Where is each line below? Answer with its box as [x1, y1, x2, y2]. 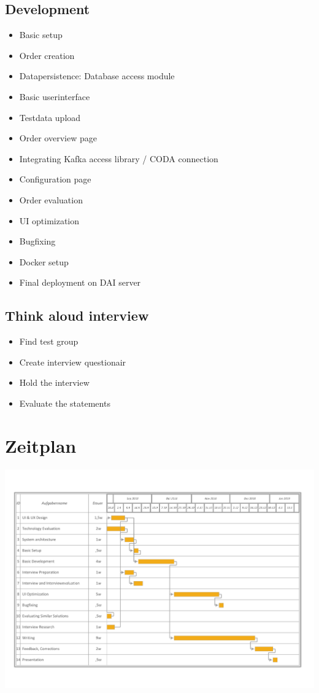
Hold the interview [19, 376, 90, 389]
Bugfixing [19, 235, 56, 248]
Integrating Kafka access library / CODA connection [19, 152, 218, 165]
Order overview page [19, 131, 97, 144]
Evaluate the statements [19, 396, 110, 409]
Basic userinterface [19, 90, 90, 103]
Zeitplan [5, 433, 77, 458]
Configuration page [19, 173, 91, 186]
